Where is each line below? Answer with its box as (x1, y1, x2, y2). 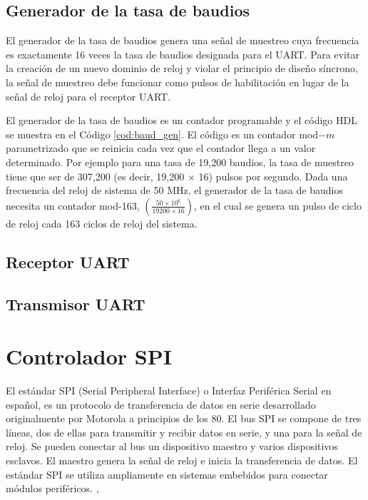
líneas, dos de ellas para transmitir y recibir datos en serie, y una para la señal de (6, 424, 362, 439)
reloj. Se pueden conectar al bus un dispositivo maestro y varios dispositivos (6, 439, 338, 454)
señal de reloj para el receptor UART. (6, 88, 171, 103)
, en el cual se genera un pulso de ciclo (193, 198, 362, 213)
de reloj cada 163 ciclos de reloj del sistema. (6, 215, 198, 230)
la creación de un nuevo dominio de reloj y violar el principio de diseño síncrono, (6, 61, 358, 76)
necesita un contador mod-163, (6, 198, 140, 213)
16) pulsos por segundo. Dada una (198, 168, 348, 183)
